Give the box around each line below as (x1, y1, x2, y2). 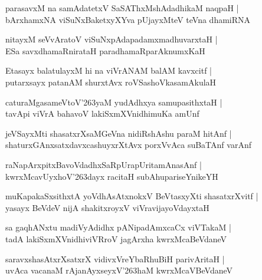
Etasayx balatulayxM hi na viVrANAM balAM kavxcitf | (5, 64, 212, 77)
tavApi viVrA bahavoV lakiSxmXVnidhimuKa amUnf (5, 107, 199, 120)
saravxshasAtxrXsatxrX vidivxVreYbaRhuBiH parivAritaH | (5, 252, 225, 265)
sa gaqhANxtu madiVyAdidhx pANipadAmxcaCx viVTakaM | (5, 221, 231, 233)
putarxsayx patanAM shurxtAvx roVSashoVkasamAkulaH (5, 75, 217, 88)
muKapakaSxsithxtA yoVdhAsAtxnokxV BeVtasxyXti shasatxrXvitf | (5, 190, 258, 202)
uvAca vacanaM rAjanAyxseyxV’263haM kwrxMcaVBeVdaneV (5, 264, 232, 276)
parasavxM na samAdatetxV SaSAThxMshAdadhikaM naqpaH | (5, 2, 239, 14)
